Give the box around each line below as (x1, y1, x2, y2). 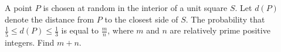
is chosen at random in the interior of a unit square (43, 2, 228, 13)
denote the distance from (5, 13, 94, 25)
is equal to (61, 24, 99, 36)
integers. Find (5, 36, 55, 48)
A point (5, 2, 33, 13)
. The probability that (185, 13, 265, 25)
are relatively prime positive (170, 24, 270, 36)
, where (107, 24, 134, 36)
